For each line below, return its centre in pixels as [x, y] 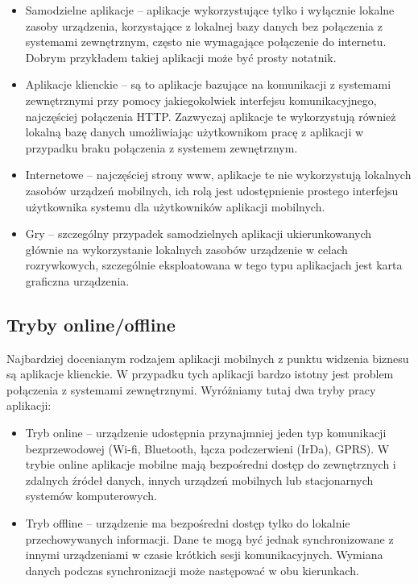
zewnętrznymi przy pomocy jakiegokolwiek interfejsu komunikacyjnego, [201, 100]
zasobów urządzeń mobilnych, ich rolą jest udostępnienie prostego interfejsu [212, 190]
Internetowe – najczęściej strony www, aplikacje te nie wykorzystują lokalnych [218, 175]
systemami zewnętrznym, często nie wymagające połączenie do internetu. [206, 42]
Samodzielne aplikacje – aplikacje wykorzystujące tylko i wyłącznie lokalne [210, 10]
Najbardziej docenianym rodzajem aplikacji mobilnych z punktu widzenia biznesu [208, 358]
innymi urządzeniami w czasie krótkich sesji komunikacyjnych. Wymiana [204, 555]
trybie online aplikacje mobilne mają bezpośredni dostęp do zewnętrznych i [211, 464]
